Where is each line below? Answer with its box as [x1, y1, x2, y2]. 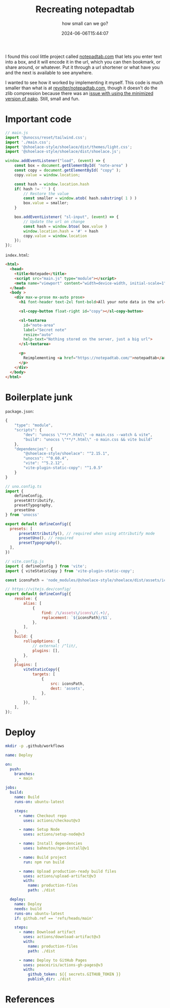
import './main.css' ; [5, 140, 51, 145]
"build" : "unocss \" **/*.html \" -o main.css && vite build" [23, 437, 153, 442]
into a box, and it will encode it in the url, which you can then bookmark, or [5, 58, 161, 65]
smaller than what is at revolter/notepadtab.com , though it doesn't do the [5, 85, 158, 91]
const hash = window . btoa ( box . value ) [23, 224, 108, 229]
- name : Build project [18, 855, 67, 860]
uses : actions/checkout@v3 [23, 818, 80, 823]
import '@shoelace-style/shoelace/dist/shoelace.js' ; [5, 149, 121, 154]
